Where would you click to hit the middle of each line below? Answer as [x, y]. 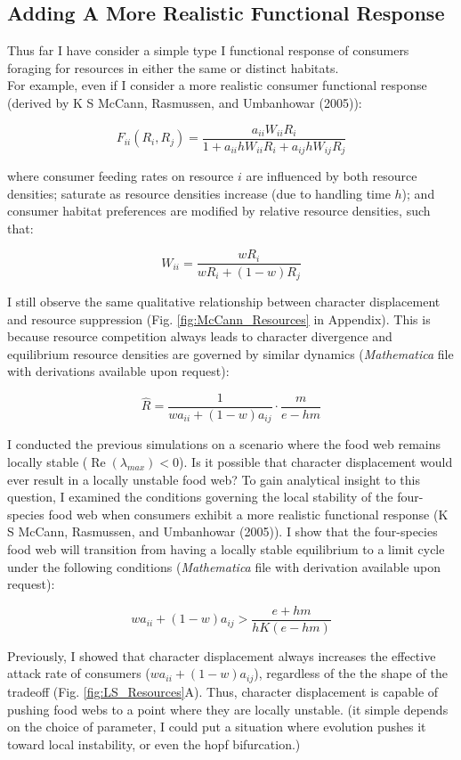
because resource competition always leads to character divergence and [200, 336]
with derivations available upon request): [118, 371]
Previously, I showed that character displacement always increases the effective [222, 655]
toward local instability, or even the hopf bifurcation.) [154, 744]
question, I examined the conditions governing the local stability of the [200, 497]
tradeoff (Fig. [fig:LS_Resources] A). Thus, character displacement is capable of [223, 691]
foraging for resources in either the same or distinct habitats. [173, 67]
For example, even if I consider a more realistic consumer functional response [217, 85]
